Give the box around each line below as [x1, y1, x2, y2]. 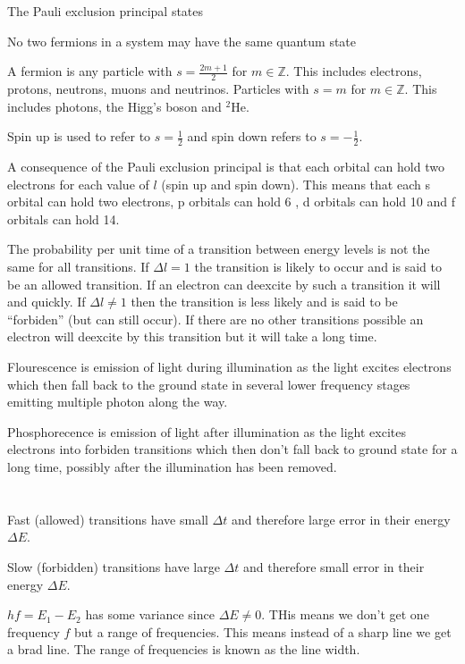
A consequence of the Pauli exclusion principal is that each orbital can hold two [7, 157, 444, 176]
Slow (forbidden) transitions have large [7, 557, 220, 576]
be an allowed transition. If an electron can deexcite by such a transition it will [7, 274, 441, 293]
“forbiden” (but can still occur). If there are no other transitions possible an [7, 309, 424, 328]
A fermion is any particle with [7, 62, 173, 80]
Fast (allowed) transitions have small [7, 509, 208, 528]
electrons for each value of [7, 174, 149, 193]
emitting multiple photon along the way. [7, 392, 228, 411]
